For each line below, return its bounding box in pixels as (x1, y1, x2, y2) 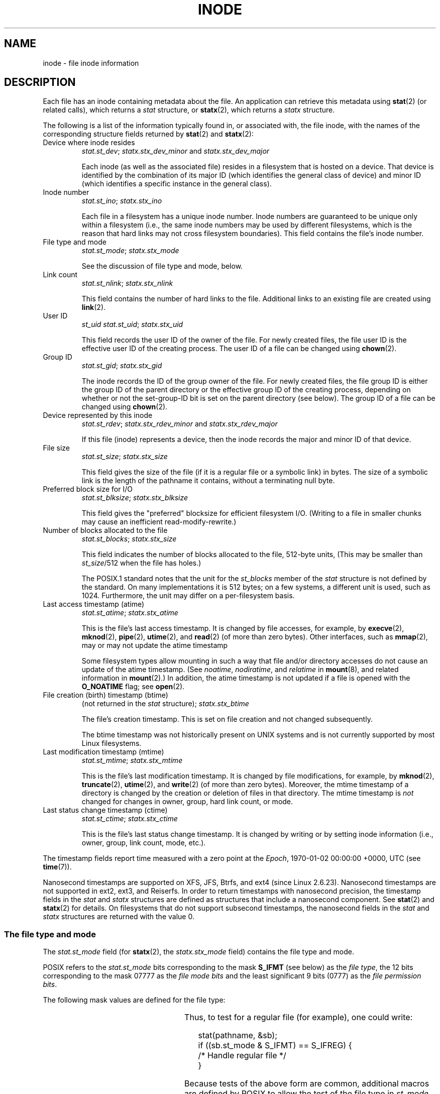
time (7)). (43, 862, 72, 871)
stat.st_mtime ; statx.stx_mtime (81, 756, 183, 765)
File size (43, 444, 70, 453)
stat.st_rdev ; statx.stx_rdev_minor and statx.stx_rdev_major (81, 419, 278, 428)
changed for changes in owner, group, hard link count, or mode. (81, 797, 293, 806)
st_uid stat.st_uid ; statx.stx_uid (81, 320, 183, 329)
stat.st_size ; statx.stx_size (81, 452, 168, 461)
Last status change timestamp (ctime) (43, 806, 168, 815)
